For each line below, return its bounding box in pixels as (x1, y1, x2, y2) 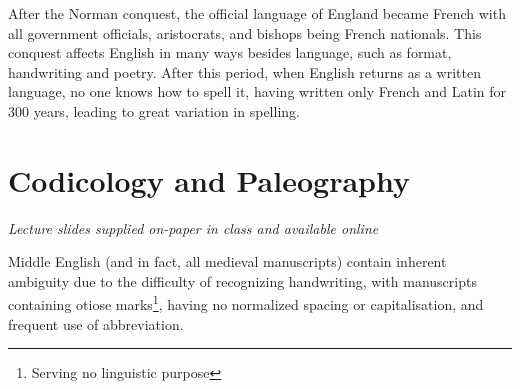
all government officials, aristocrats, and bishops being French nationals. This (8, 22, 482, 43)
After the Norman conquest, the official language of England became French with (8, 3, 506, 23)
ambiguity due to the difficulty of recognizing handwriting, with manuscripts (8, 270, 477, 291)
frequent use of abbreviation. (8, 313, 184, 334)
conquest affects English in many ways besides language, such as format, (8, 42, 452, 63)
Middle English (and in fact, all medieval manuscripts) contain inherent (8, 251, 447, 272)
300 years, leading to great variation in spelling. (8, 100, 300, 121)
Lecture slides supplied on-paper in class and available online (8, 217, 379, 238)
